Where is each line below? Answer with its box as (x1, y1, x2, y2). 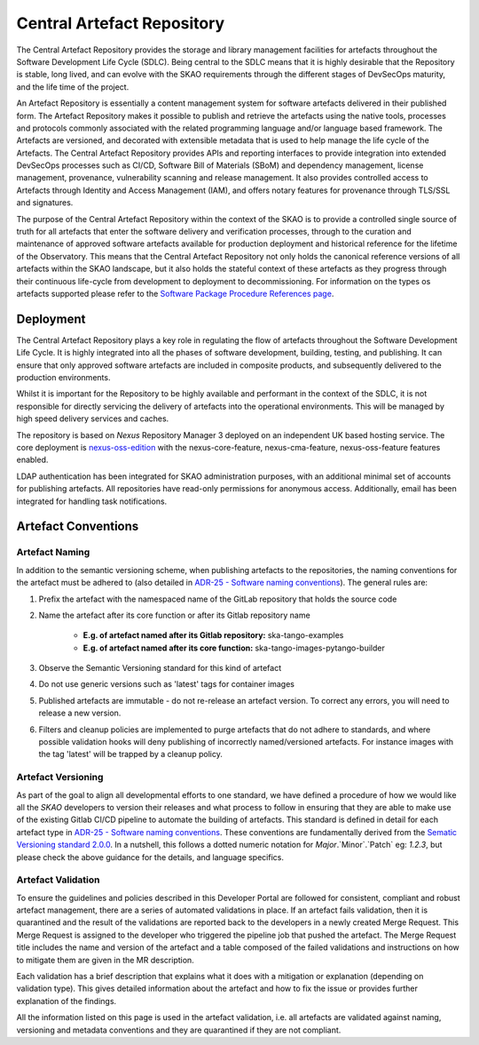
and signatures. (16, 197, 74, 208)
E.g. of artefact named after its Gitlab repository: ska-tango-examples (82, 630, 344, 641)
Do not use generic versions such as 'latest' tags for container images (38, 679, 294, 690)
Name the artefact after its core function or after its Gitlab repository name (38, 610, 310, 620)
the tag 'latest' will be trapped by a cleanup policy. (38, 749, 224, 760)
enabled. (16, 454, 49, 466)
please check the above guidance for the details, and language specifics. (16, 851, 284, 862)
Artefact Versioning (16, 771, 104, 784)
